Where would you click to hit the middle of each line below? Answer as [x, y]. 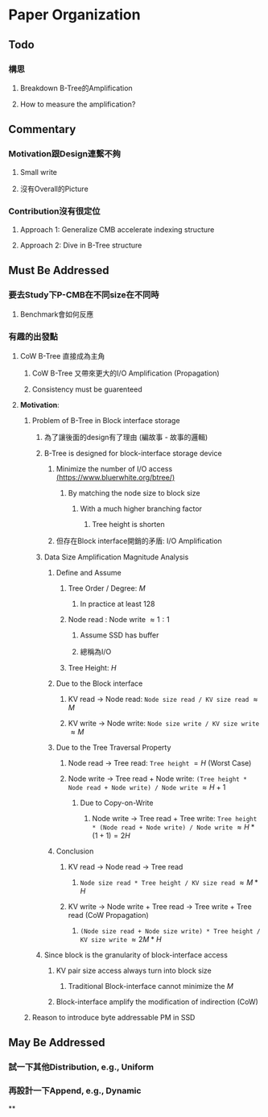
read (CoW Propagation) [108, 915]
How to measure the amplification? [78, 104]
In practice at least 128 [118, 604]
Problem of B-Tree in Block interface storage [106, 420]
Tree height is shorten [128, 524]
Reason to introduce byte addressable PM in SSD [113, 1017]
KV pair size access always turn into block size [134, 970]
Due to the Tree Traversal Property [113, 747]
